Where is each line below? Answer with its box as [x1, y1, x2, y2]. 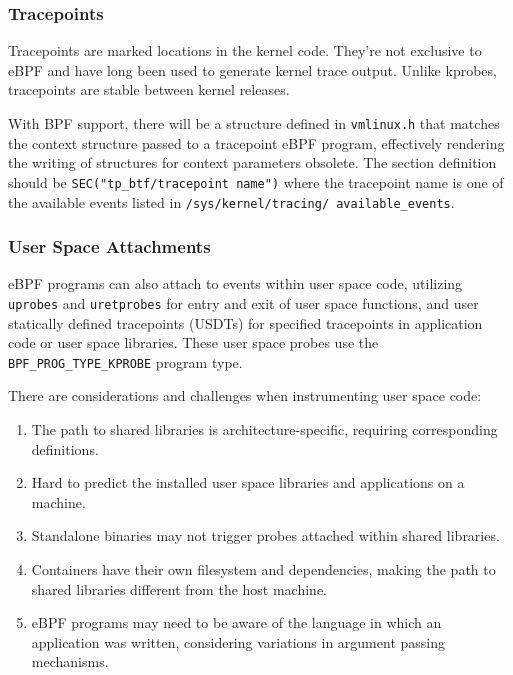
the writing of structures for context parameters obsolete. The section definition [8, 152, 497, 173]
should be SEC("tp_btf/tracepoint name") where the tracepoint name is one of [8, 171, 504, 192]
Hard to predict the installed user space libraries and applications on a [31, 472, 465, 493]
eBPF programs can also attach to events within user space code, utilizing [8, 273, 463, 294]
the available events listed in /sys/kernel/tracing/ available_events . [8, 191, 455, 212]
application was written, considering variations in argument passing [31, 631, 445, 652]
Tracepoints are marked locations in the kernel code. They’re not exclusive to [8, 40, 482, 61]
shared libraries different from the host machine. [31, 578, 327, 599]
